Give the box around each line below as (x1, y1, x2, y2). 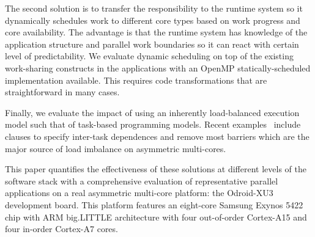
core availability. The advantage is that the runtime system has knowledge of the (5, 26, 308, 38)
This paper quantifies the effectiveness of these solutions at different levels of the (5, 162, 306, 175)
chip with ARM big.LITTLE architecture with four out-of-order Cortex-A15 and (5, 210, 307, 223)
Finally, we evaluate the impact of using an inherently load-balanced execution (5, 106, 300, 119)
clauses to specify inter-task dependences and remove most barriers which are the (5, 129, 309, 142)
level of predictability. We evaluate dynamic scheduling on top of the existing (5, 49, 294, 62)
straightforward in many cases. (5, 86, 120, 98)
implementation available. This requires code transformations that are (5, 73, 267, 86)
